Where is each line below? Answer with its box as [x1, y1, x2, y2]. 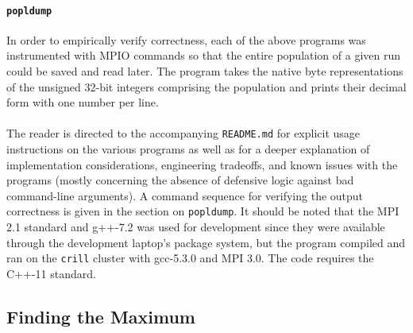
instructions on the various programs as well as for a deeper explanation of [6, 141, 370, 157]
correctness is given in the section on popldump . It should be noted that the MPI [6, 203, 399, 219]
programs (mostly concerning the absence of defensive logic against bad [6, 172, 354, 188]
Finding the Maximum [6, 304, 195, 328]
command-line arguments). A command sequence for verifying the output [6, 187, 364, 203]
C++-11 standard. [6, 265, 96, 281]
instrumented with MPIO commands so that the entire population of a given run [6, 47, 401, 64]
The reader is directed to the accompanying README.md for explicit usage [6, 125, 361, 141]
